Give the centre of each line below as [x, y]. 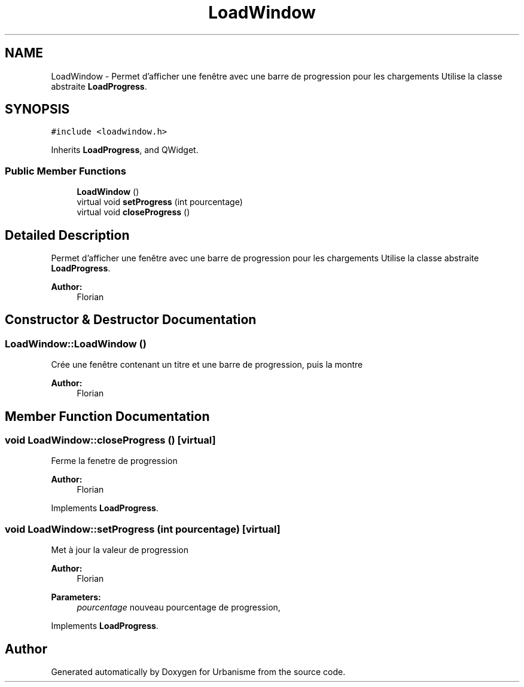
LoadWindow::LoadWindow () [76, 343]
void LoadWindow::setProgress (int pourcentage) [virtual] [143, 529]
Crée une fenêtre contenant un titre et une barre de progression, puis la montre [207, 365]
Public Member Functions [65, 171]
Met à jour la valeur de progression [120, 550]
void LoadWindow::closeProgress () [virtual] [110, 440]
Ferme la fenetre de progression [114, 461]
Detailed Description [67, 235]
